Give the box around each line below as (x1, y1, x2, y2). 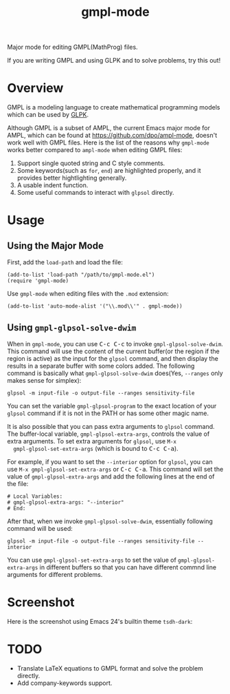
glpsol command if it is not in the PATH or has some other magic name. (7, 409, 209, 417)
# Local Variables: (7, 493, 63, 500)
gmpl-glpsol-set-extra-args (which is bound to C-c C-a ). (13, 444, 179, 452)
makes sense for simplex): (7, 376, 82, 384)
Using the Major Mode (7, 240, 104, 251)
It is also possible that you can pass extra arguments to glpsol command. (7, 422, 215, 430)
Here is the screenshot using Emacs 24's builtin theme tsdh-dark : (7, 617, 193, 625)
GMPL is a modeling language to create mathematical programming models (7, 103, 220, 112)
